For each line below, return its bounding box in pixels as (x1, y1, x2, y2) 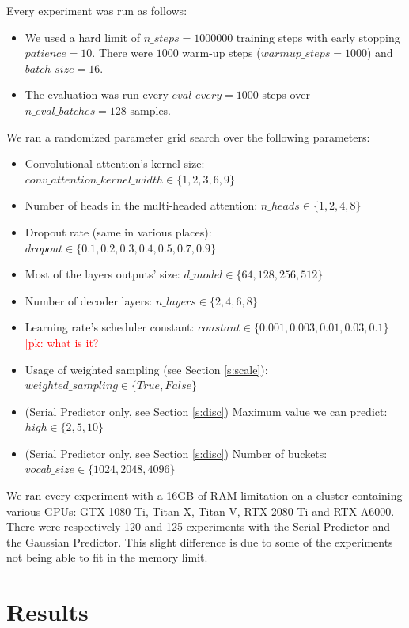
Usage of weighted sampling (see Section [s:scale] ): (25, 361, 268, 377)
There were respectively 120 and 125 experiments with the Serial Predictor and (6, 518, 391, 535)
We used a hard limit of (25, 28, 140, 45)
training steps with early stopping (236, 28, 400, 45)
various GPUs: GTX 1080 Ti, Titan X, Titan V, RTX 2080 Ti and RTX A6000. (6, 502, 395, 519)
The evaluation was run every (25, 86, 169, 103)
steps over (262, 86, 310, 103)
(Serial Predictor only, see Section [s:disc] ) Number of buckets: (25, 445, 328, 461)
